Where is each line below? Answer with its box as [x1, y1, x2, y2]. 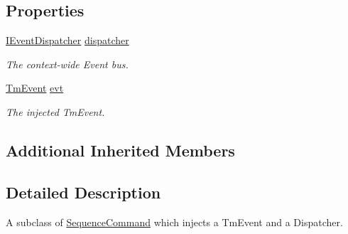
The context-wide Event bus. [6, 56, 129, 71]
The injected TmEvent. [6, 104, 105, 119]
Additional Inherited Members [6, 139, 235, 161]
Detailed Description [6, 181, 161, 203]
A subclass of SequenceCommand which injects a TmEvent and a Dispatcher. [6, 214, 343, 229]
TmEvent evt [6, 80, 64, 95]
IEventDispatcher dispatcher [6, 33, 129, 48]
